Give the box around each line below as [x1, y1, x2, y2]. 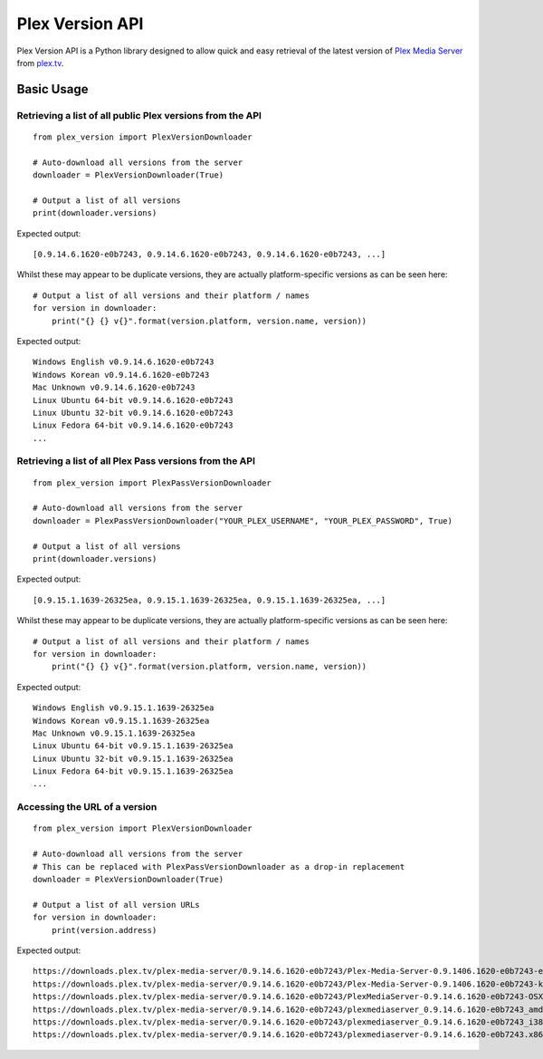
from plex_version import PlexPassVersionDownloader [33, 477, 271, 488]
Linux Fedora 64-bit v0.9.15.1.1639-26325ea [33, 766, 234, 776]
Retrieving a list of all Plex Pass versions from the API [16, 455, 255, 467]
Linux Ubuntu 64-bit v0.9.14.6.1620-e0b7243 [33, 395, 234, 405]
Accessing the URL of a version [16, 801, 157, 814]
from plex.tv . [16, 57, 64, 68]
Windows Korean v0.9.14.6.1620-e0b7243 [33, 370, 210, 380]
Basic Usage [16, 82, 89, 97]
